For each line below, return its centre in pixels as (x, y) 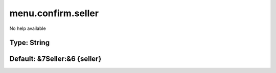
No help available (28, 28)
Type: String (30, 43)
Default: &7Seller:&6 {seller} (55, 59)
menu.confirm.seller (54, 13)
